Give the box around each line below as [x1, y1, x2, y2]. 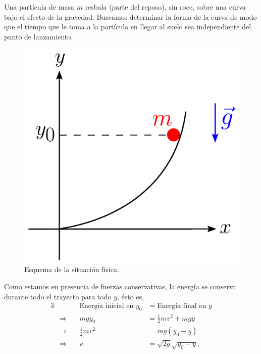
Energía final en [157, 302, 206, 310]
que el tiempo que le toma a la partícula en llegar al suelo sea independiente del [4, 21, 251, 32]
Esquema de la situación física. [24, 264, 119, 275]
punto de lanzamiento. [4, 31, 73, 41]
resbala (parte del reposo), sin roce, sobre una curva [85, 2, 246, 12]
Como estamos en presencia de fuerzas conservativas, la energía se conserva [4, 281, 236, 291]
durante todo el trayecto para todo [4, 291, 112, 301]
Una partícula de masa [4, 2, 74, 12]
